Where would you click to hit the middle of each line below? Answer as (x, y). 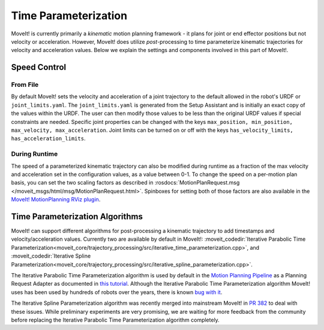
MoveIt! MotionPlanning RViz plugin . (56, 199)
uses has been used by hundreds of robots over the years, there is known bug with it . (117, 292)
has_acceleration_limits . (48, 138)
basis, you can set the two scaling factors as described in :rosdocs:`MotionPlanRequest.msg (125, 183)
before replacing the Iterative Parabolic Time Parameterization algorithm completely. (115, 320)
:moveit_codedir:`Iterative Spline (51, 256)
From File (25, 85)
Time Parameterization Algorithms (77, 217)
